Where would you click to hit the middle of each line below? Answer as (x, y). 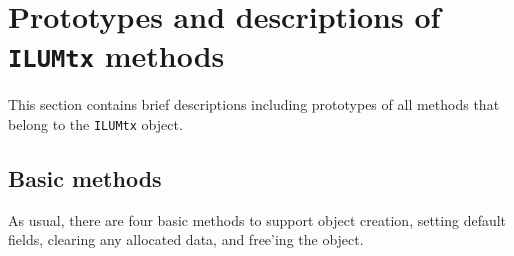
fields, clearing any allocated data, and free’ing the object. (186, 239)
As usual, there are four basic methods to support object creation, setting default (257, 219)
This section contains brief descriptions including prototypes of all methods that (254, 104)
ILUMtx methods (116, 55)
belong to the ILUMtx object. (95, 124)
